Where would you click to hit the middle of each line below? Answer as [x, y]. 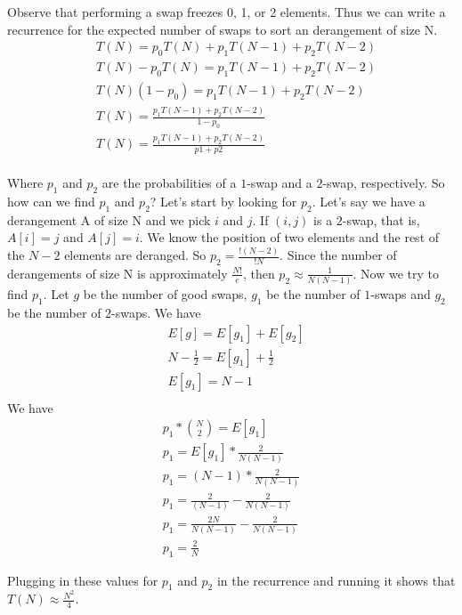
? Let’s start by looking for [223, 201]
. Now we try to [396, 273]
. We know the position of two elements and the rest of [289, 237]
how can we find [51, 201]
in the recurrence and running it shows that [336, 580]
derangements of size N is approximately [118, 273]
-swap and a [280, 182]
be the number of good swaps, [165, 294]
